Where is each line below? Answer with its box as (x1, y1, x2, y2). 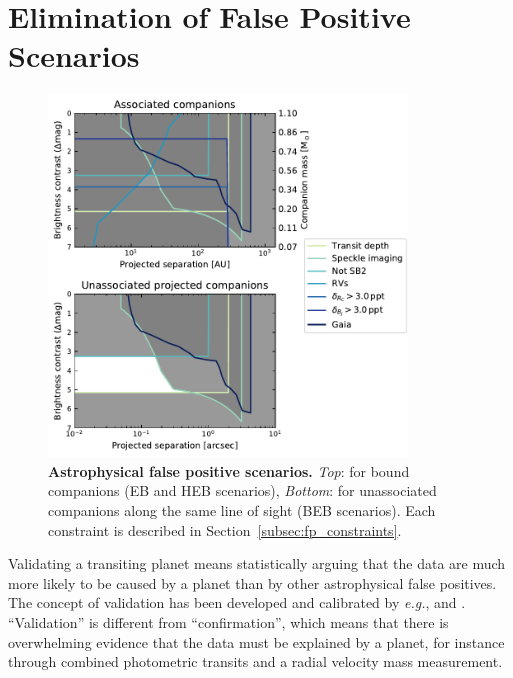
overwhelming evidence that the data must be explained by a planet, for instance (8, 631, 505, 652)
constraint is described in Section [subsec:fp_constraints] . (48, 519, 402, 540)
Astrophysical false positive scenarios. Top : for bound (48, 460, 410, 481)
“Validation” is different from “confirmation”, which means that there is (8, 611, 449, 632)
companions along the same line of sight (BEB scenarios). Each (48, 499, 436, 520)
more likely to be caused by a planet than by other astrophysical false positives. (8, 572, 497, 593)
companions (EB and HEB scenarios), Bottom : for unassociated (48, 480, 437, 501)
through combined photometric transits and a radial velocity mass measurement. (8, 651, 503, 672)
